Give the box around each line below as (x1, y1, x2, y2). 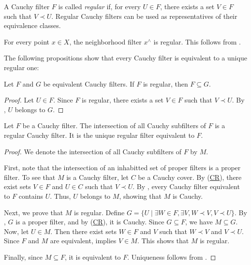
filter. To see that (4, 172, 56, 182)
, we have (185, 217, 213, 227)
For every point (4, 36, 50, 46)
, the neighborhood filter (69, 36, 142, 46)
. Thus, (50, 191, 71, 201)
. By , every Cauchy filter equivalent (133, 181, 240, 191)
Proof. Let (4, 95, 34, 105)
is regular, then (143, 78, 188, 88)
